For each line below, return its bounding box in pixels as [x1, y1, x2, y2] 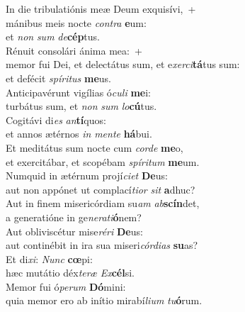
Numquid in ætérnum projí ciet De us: [6, 168, 168, 183]
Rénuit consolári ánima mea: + [6, 43, 142, 57]
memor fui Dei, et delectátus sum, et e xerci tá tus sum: [6, 57, 240, 72]
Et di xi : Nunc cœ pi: [6, 251, 93, 266]
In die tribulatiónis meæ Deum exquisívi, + [6, 1, 196, 16]
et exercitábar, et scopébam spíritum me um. [6, 154, 200, 169]
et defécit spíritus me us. [6, 70, 111, 85]
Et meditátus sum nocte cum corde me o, [6, 140, 183, 155]
